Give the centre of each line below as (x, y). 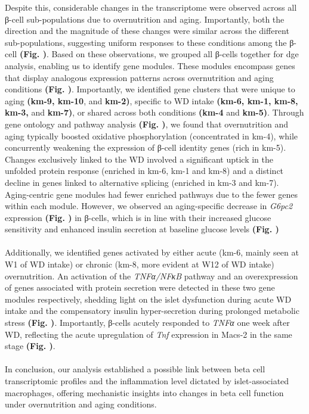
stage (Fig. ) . (30, 346)
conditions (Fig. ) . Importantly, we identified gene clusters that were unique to (150, 89)
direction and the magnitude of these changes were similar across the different (147, 31)
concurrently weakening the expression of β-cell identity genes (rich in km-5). (146, 147)
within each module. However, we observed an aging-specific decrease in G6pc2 (149, 206)
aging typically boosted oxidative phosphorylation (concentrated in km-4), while (152, 136)
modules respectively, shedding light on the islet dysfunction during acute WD (148, 299)
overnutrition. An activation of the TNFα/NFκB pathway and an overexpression (152, 276)
